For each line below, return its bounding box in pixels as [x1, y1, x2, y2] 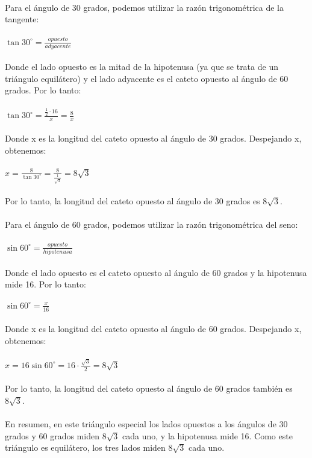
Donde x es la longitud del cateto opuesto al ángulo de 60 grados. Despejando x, [5, 322, 302, 335]
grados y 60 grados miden [5, 429, 99, 442]
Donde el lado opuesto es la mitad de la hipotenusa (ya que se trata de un [5, 60, 278, 73]
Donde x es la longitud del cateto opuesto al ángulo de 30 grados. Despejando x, [5, 132, 302, 145]
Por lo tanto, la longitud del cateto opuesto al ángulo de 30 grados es [5, 194, 260, 207]
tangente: [5, 13, 39, 25]
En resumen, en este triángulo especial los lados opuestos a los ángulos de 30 [5, 417, 288, 430]
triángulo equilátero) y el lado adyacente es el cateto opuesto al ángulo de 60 [5, 72, 289, 84]
